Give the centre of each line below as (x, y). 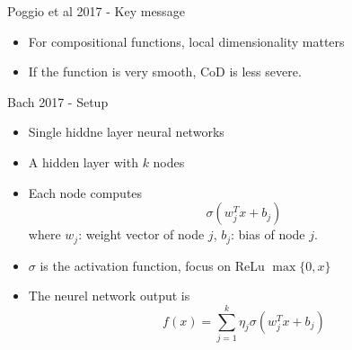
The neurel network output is (109, 296)
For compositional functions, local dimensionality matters (186, 41)
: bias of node (268, 234)
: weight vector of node (141, 234)
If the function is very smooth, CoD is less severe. (165, 72)
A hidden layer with (83, 162)
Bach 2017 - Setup (58, 101)
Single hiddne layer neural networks (126, 132)
